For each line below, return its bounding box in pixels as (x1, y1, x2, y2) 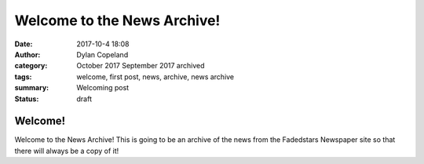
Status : (14, 94, 39, 104)
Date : (14, 39, 33, 49)
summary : (14, 83, 49, 93)
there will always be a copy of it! (14, 146, 119, 155)
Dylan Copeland (76, 49, 129, 59)
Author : (14, 49, 41, 59)
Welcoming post (76, 83, 130, 93)
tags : (14, 71, 32, 82)
